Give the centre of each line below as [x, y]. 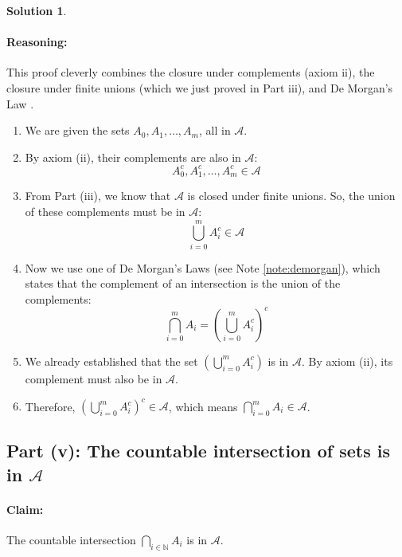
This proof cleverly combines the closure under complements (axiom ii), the [191, 72]
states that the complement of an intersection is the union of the [183, 283]
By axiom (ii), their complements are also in [133, 157]
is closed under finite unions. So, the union [291, 196]
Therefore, [50, 406]
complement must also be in [94, 378]
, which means [203, 406]
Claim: [25, 509]
